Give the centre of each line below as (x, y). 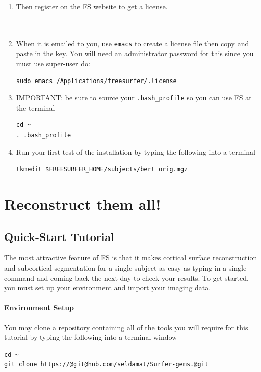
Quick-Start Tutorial (59, 236)
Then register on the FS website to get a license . (92, 6)
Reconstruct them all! (83, 204)
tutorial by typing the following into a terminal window (91, 337)
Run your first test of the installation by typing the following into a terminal (136, 152)
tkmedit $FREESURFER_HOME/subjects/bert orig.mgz (102, 169)
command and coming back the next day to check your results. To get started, (126, 277)
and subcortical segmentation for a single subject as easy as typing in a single (125, 268)
